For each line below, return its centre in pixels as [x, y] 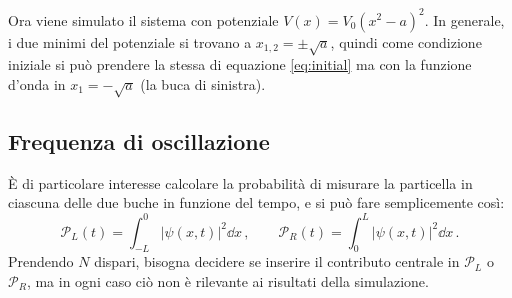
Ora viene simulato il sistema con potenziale [143, 19]
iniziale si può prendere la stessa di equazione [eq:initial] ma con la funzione [240, 64]
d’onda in [37, 83]
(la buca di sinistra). [203, 83]
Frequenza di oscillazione [139, 141]
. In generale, [464, 19]
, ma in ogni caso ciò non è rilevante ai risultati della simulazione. [227, 280]
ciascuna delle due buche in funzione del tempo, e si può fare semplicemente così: [256, 202]
